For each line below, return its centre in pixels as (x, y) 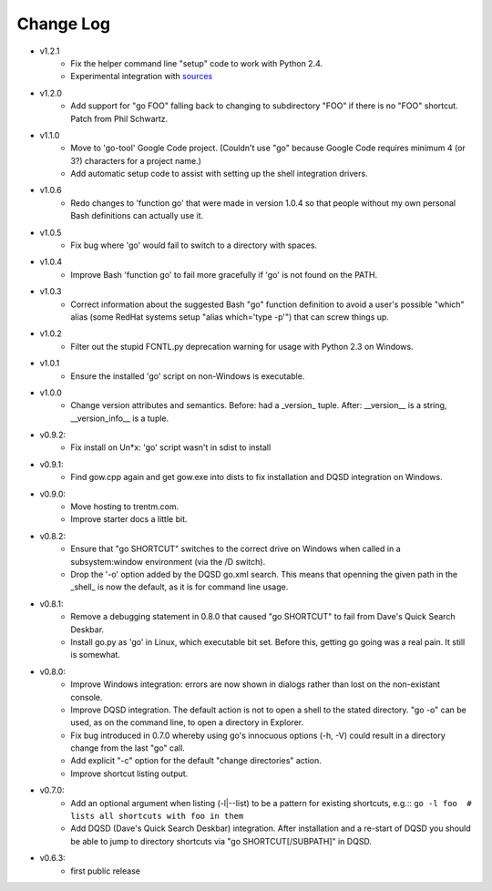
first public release (106, 871)
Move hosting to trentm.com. (125, 507)
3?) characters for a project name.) (136, 160)
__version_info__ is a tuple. (120, 418)
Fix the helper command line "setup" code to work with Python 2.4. (197, 63)
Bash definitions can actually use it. (137, 216)
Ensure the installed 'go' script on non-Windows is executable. (188, 376)
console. (87, 697)
